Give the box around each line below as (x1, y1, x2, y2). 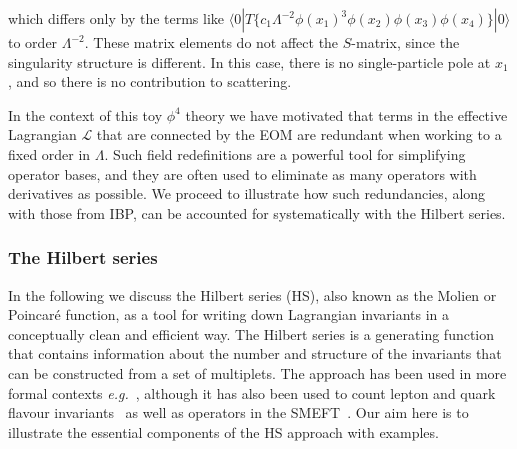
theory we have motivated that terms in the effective (185, 104, 508, 125)
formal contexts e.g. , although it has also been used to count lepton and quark (8, 382, 496, 403)
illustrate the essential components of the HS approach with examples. (8, 421, 439, 442)
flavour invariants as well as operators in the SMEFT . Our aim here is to (8, 402, 469, 423)
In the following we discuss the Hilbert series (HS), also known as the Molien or (8, 284, 497, 305)
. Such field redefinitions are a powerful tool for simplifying (104, 143, 466, 164)
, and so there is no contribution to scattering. (8, 71, 292, 92)
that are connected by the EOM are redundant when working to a (96, 124, 502, 145)
